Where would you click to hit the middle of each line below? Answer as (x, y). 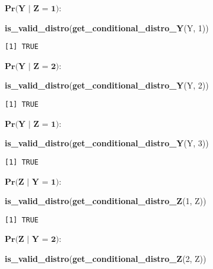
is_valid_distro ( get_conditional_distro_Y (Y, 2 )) (107, 85)
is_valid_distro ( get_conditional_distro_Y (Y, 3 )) (107, 143)
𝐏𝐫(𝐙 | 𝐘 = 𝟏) (32, 182)
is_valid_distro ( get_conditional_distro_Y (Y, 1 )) (107, 27)
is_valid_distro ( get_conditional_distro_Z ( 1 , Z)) (106, 201)
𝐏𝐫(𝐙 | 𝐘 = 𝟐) (32, 240)
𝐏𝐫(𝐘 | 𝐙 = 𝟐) (32, 66)
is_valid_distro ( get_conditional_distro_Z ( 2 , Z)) (106, 258)
